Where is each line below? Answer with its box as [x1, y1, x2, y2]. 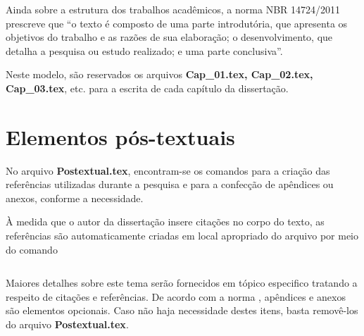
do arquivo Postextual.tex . [6, 317, 129, 332]
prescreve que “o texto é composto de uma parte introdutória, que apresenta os [6, 15, 348, 30]
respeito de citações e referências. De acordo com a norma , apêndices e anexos [6, 289, 346, 304]
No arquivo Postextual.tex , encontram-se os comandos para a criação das [6, 163, 330, 178]
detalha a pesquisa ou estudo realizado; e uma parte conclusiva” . [6, 43, 283, 58]
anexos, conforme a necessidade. [6, 190, 144, 205]
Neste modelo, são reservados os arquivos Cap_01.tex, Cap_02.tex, [6, 67, 313, 82]
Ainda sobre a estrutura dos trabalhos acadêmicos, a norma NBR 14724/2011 [6, 2, 341, 16]
